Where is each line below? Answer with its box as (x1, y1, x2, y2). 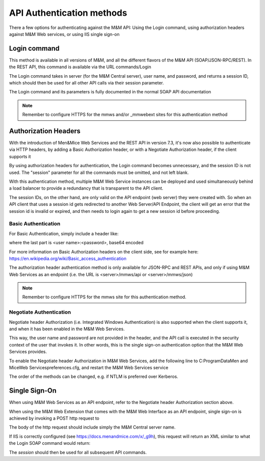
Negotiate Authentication (9, 309, 71, 316)
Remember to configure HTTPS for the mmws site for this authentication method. (22, 294, 186, 300)
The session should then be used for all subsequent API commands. (9, 449, 147, 455)
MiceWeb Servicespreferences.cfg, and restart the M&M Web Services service (9, 364, 169, 371)
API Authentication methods (9, 7, 128, 18)
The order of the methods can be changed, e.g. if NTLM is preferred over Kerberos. (9, 374, 179, 379)
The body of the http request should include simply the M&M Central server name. (9, 424, 176, 430)
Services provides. (9, 349, 47, 355)
